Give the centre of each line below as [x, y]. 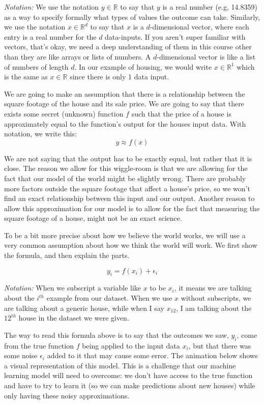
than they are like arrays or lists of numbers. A [78, 56]
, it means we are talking [213, 288]
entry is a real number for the [50, 36]
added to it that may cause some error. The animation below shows [152, 355]
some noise [21, 355]
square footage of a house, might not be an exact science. [93, 218]
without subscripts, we [216, 298]
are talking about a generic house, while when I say [84, 308]
